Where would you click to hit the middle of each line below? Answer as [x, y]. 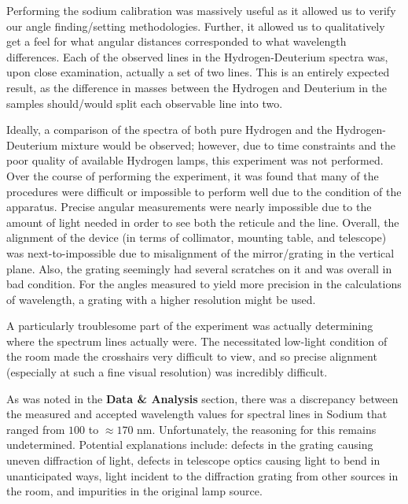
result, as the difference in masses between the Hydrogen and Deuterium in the [197, 87]
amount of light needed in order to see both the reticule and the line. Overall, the [203, 222]
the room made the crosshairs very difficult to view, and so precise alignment [192, 356]
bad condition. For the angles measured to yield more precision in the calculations [204, 284]
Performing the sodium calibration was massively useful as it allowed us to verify [201, 10]
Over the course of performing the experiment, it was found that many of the [193, 175]
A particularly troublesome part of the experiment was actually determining [190, 326]
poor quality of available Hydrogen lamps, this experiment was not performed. [195, 160]
